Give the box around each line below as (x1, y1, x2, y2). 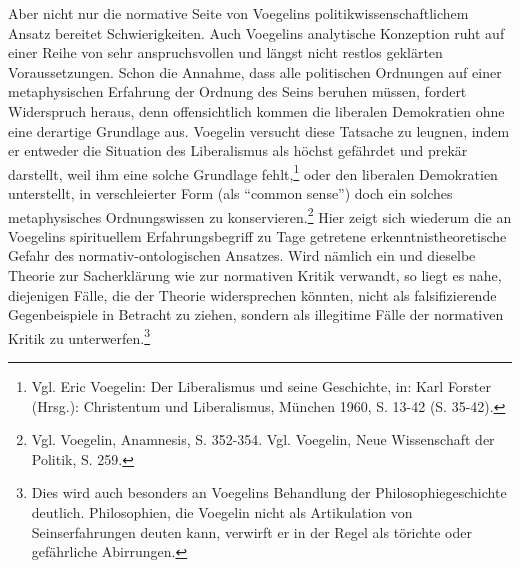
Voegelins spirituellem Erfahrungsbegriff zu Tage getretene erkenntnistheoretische (8, 225, 507, 246)
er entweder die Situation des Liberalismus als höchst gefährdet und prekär (8, 140, 468, 161)
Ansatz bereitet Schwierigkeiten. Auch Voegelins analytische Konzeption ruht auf (8, 22, 505, 43)
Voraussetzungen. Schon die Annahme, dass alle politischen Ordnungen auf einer (8, 61, 502, 82)
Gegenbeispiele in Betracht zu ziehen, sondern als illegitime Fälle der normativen (8, 304, 504, 325)
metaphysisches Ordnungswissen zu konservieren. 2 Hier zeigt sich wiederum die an (8, 203, 512, 227)
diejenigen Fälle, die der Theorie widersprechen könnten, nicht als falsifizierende (8, 284, 497, 305)
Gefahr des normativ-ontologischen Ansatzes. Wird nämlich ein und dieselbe (8, 245, 476, 266)
